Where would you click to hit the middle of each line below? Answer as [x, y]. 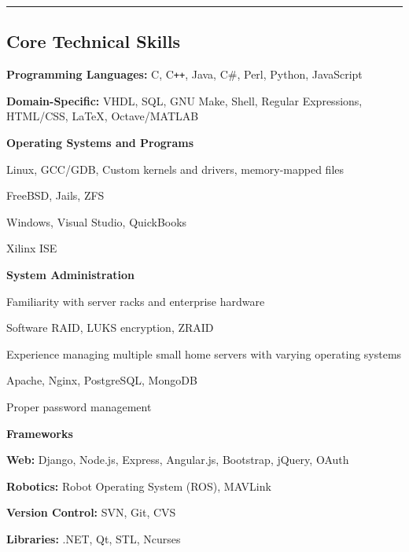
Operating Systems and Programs [100, 143]
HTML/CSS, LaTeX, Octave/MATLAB [103, 116]
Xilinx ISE [32, 248]
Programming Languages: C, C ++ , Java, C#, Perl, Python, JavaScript [184, 74]
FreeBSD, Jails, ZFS [55, 195]
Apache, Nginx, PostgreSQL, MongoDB [102, 380]
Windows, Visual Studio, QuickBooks [97, 221]
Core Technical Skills [94, 41]
